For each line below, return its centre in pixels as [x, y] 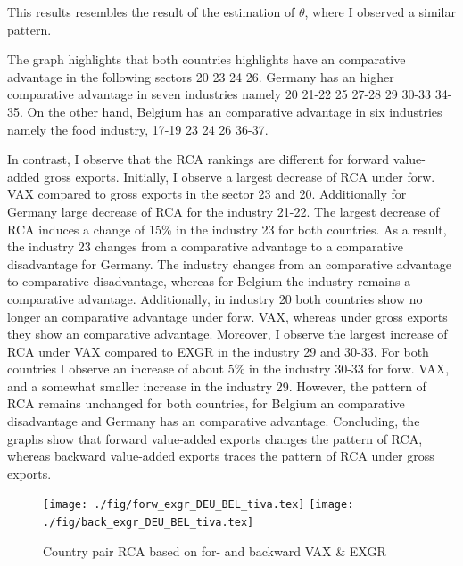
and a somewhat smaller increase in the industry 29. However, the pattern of [217, 386]
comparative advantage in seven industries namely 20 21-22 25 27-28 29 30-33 [219, 94]
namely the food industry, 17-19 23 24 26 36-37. [138, 129]
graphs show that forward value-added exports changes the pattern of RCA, [215, 438]
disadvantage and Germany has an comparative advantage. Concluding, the [214, 421]
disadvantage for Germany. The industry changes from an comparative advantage [229, 263]
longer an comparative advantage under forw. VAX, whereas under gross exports [227, 316]
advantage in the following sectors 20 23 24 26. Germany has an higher [201, 76]
